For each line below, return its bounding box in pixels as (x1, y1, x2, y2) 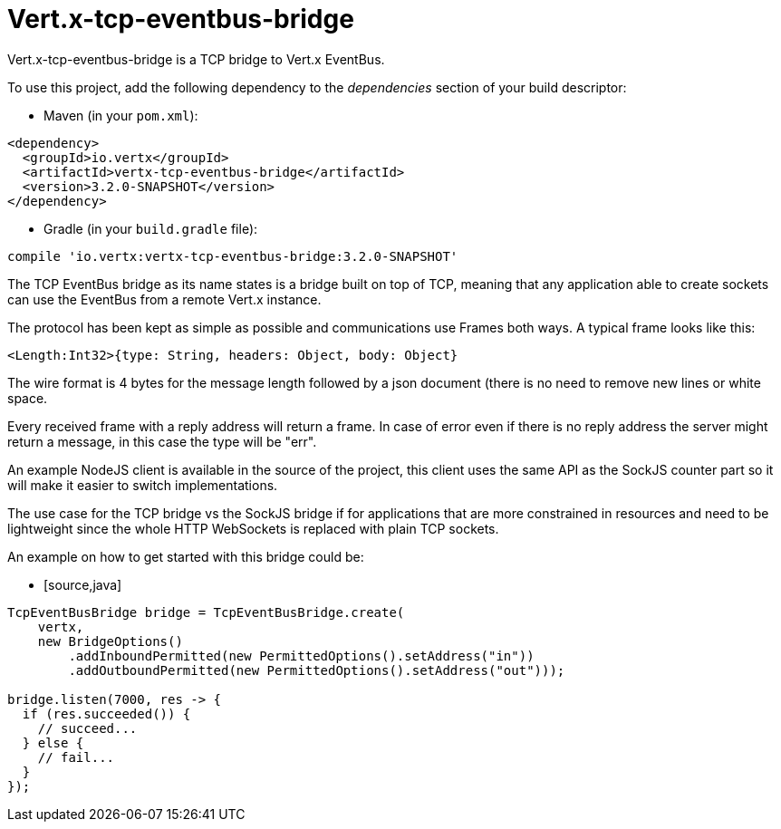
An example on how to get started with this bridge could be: (7, 548, 364, 564)
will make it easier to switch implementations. (7, 477, 278, 493)
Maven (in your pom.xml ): (43, 107, 198, 123)
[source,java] (43, 576, 122, 593)
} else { (22, 735, 84, 750)
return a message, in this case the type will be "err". (7, 433, 317, 449)
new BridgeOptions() (37, 633, 183, 649)
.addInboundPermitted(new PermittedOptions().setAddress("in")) (68, 648, 535, 663)
